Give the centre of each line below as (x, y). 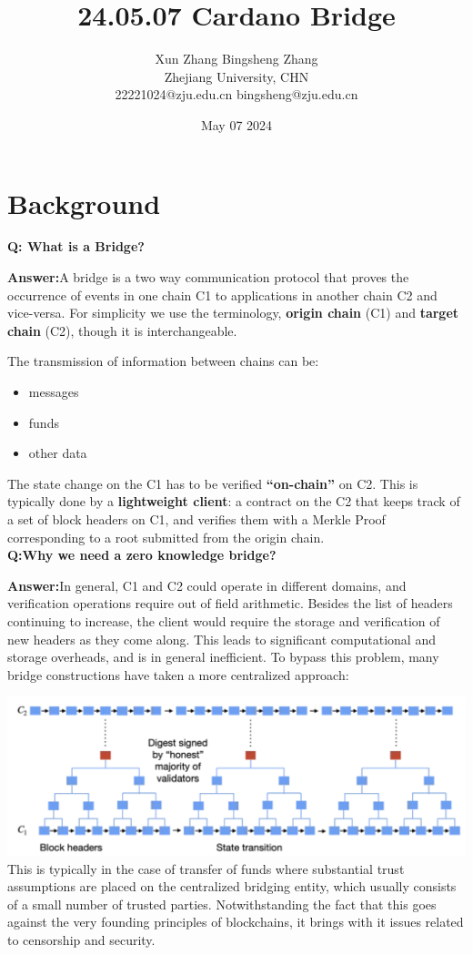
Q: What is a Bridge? (76, 246)
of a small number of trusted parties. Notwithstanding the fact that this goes (222, 904)
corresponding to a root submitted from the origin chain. (166, 537)
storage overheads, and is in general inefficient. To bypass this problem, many (223, 657)
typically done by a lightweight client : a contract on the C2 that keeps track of (234, 501)
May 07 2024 (236, 124)
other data (58, 453)
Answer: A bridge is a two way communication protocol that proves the (208, 277)
